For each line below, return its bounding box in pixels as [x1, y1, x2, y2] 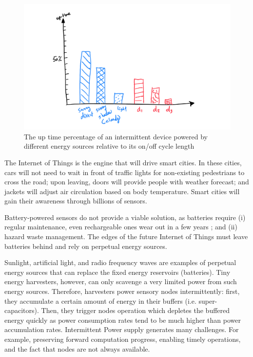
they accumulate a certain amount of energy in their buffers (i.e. [4, 295, 196, 306]
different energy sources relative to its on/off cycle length [24, 141, 195, 151]
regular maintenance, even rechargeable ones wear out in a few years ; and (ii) [4, 222, 237, 232]
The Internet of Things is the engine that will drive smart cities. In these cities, [4, 157, 242, 167]
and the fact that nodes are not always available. [4, 343, 150, 354]
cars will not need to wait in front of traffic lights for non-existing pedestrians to [4, 167, 245, 177]
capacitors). [4, 305, 39, 315]
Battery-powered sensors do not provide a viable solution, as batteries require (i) [4, 212, 246, 222]
